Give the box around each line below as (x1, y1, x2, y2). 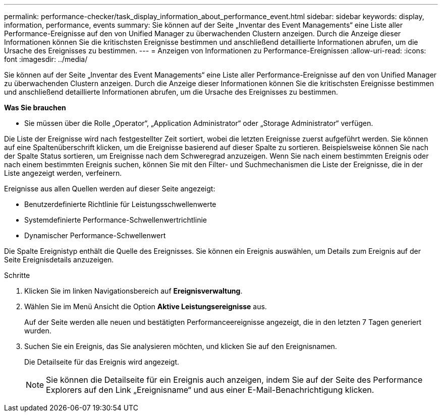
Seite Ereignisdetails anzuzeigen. (4, 255, 114, 264)
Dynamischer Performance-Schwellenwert (24, 231, 166, 240)
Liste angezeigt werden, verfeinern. (4, 169, 122, 177)
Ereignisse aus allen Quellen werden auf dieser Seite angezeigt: (4, 184, 215, 193)
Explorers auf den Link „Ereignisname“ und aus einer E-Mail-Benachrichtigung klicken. (46, 385, 374, 395)
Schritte (4, 271, 30, 280)
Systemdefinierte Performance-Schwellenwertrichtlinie (24, 216, 207, 224)
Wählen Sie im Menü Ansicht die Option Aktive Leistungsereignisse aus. (24, 302, 267, 311)
